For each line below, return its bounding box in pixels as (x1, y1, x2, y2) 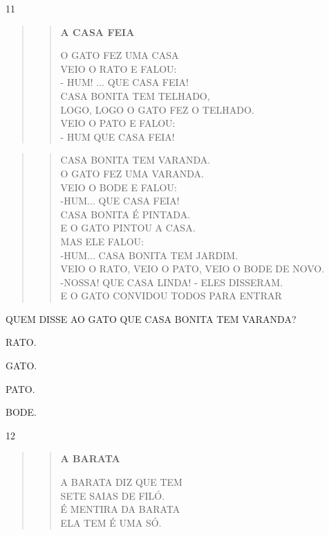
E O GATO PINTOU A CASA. (60, 220, 196, 235)
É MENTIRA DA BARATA (60, 502, 180, 516)
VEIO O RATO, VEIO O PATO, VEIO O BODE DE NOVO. (60, 261, 325, 276)
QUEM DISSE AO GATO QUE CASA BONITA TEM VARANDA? (6, 311, 297, 326)
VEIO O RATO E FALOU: (60, 61, 177, 76)
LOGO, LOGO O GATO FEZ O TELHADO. (60, 102, 254, 116)
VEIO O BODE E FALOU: (60, 179, 177, 194)
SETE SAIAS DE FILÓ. (60, 488, 165, 502)
